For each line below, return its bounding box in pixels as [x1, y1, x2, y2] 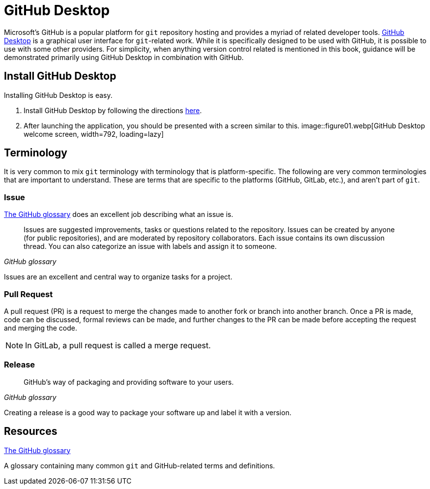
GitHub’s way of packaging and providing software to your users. [24, 377, 234, 386]
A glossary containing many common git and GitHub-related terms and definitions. [4, 461, 275, 470]
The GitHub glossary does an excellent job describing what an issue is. [4, 210, 233, 219]
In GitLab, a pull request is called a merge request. [25, 340, 211, 350]
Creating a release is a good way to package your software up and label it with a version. [4, 408, 291, 417]
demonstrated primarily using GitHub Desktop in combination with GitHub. [4, 53, 244, 61]
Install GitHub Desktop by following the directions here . [24, 106, 202, 115]
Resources [4, 425, 57, 438]
